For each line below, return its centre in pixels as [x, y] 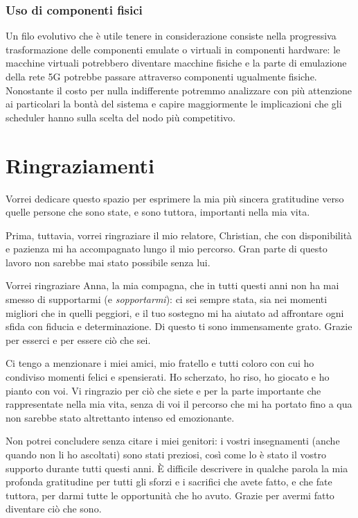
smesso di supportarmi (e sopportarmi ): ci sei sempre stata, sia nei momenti [167, 299]
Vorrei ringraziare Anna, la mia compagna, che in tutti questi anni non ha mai [172, 285]
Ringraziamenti [80, 165]
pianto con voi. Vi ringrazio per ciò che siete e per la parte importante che [163, 390]
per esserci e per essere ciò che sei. [78, 339]
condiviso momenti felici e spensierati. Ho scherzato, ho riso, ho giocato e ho [168, 377]
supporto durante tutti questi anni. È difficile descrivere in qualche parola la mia [177, 468]
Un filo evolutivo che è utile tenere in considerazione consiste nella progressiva [171, 36]
